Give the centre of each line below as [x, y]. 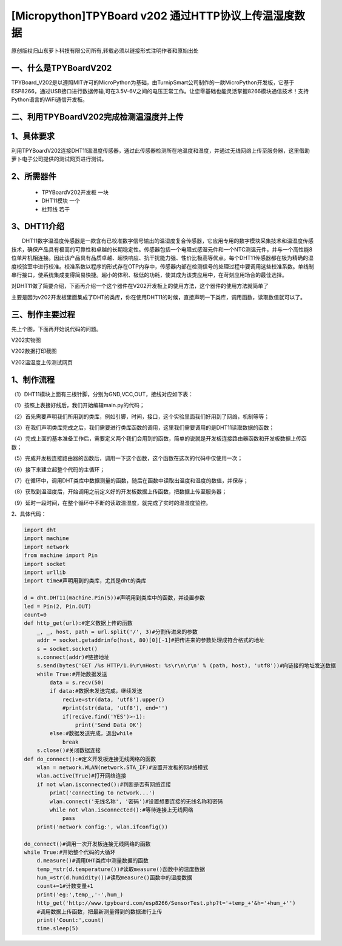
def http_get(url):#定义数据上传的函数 [78, 623]
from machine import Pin [61, 555]
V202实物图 [26, 340]
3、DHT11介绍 [38, 226]
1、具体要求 [33, 136]
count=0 [35, 615]
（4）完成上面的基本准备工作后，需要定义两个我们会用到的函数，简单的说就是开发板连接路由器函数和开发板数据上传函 [159, 439]
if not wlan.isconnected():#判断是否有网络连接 [104, 784]
